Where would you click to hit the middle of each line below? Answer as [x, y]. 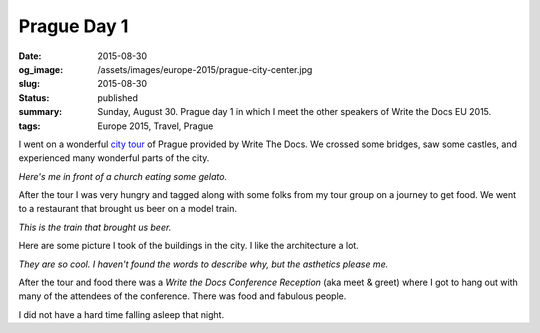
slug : [29, 84]
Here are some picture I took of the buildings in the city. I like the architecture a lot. [188, 246]
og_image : [41, 69]
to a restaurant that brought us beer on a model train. [128, 209]
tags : [29, 126]
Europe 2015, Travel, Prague [155, 126]
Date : [30, 56]
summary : [40, 112]
